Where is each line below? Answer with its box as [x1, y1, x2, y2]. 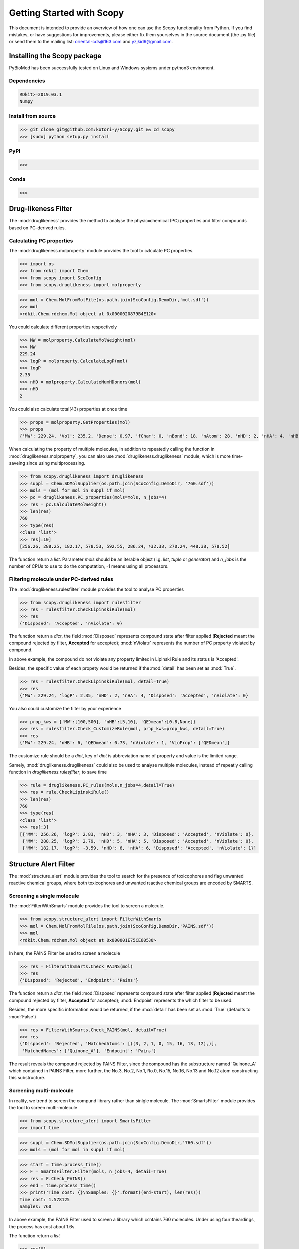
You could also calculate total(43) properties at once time [9, 406, 127, 412]
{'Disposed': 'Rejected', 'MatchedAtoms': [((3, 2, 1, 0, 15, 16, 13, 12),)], [19, 1041, 217, 1047]
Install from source [9, 112, 56, 119]
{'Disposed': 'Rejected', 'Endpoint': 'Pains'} [19, 977, 138, 983]
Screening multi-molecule [9, 1087, 74, 1094]
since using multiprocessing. [26, 460, 86, 466]
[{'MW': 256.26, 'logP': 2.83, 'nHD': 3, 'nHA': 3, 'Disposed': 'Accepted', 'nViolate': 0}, [19, 831, 254, 837]
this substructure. [9, 1075, 46, 1081]
